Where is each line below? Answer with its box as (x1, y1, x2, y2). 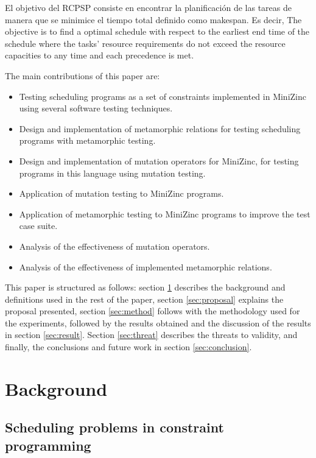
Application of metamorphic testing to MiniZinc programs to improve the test (19, 207, 311, 220)
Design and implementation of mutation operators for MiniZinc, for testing (19, 154, 299, 167)
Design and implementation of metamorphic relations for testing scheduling (19, 122, 301, 135)
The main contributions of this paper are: (5, 69, 160, 82)
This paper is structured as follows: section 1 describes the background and (5, 281, 286, 294)
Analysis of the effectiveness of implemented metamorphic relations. (19, 260, 272, 273)
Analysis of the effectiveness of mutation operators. (19, 239, 210, 252)
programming (5, 435, 91, 454)
